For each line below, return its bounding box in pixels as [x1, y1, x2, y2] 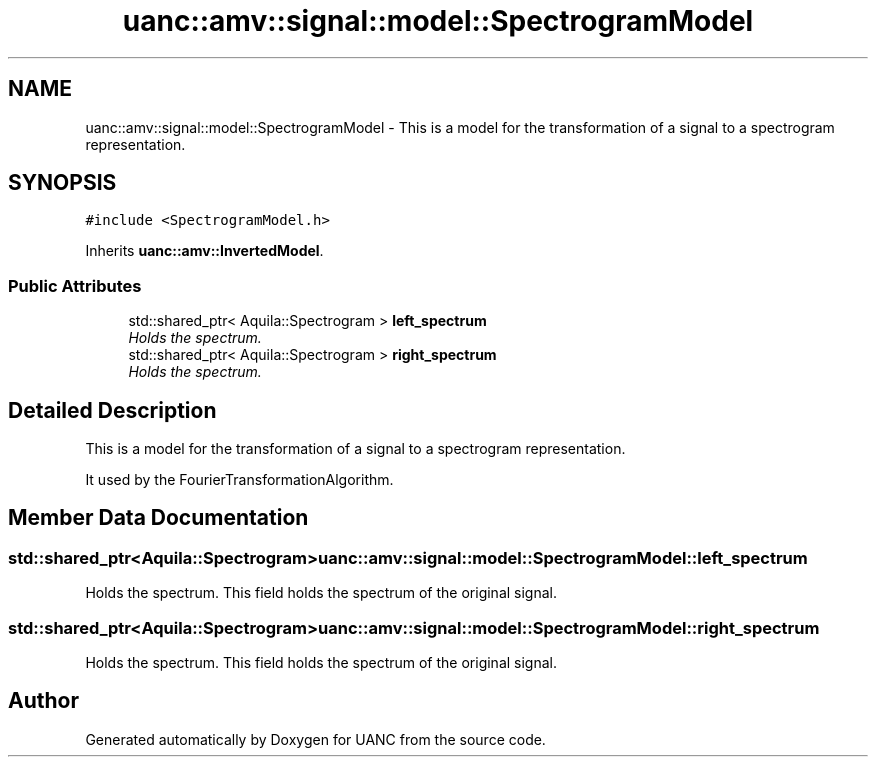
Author [8, 688, 79, 714]
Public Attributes [8, 275, 142, 296]
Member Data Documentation [8, 505, 309, 531]
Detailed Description [8, 397, 217, 423]
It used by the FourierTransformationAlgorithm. [85, 471, 394, 489]
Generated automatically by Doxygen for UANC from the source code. [85, 730, 546, 748]
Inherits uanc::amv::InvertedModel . [85, 242, 324, 260]
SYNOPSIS [8, 170, 117, 196]
